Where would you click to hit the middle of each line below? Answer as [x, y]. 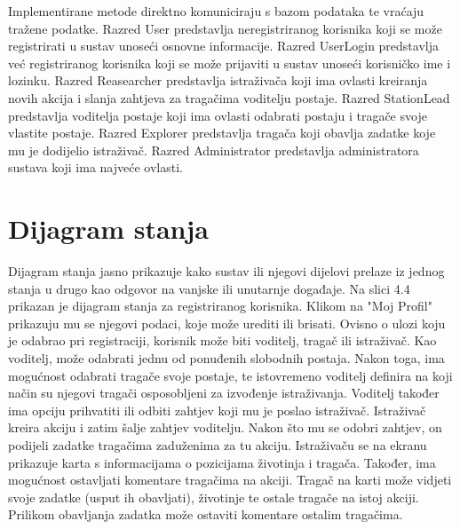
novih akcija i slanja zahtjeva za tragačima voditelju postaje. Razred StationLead [229, 97]
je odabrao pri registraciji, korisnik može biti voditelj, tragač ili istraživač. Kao [222, 340]
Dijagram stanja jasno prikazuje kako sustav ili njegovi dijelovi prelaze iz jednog [226, 271]
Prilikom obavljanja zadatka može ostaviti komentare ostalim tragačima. [206, 514]
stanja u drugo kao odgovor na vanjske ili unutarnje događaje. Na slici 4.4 [209, 288]
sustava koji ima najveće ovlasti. [95, 167]
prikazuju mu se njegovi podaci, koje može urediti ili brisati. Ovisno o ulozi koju [227, 323]
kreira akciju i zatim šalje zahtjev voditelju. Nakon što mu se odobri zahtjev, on [225, 427]
